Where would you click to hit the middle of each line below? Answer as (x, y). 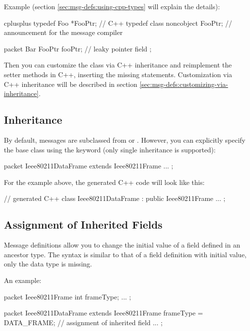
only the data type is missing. (48, 264)
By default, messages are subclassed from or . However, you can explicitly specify (125, 140)
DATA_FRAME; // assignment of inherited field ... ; (83, 322)
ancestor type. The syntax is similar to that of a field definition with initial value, (125, 254)
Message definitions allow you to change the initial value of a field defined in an (122, 245)
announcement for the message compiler (63, 32)
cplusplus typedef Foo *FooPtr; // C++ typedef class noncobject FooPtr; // (118, 23)
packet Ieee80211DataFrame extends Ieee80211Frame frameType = (104, 313)
